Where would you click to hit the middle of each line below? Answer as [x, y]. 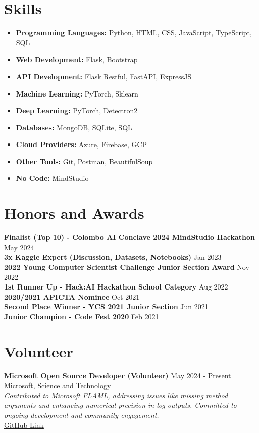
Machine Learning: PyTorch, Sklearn [77, 93]
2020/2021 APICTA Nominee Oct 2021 [72, 296]
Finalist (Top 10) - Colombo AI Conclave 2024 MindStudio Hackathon [130, 237]
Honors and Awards [74, 213]
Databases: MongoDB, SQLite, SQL [74, 127]
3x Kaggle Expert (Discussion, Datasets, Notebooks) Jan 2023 [113, 257]
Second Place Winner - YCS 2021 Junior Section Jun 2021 [106, 306]
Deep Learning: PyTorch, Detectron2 [77, 110]
